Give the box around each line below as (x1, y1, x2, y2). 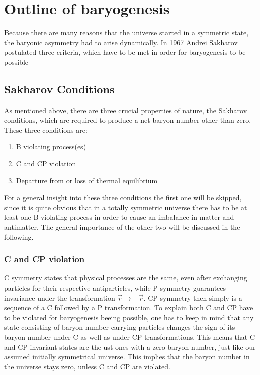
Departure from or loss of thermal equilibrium (16, 175, 158, 185)
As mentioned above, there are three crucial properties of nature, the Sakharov (4, 105, 247, 115)
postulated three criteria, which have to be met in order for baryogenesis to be (4, 47, 246, 57)
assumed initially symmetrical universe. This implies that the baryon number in (4, 351, 250, 362)
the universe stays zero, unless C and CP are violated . (4, 361, 170, 371)
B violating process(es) (16, 141, 86, 152)
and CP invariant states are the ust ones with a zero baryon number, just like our (4, 341, 256, 352)
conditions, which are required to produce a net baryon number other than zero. (4, 115, 251, 125)
